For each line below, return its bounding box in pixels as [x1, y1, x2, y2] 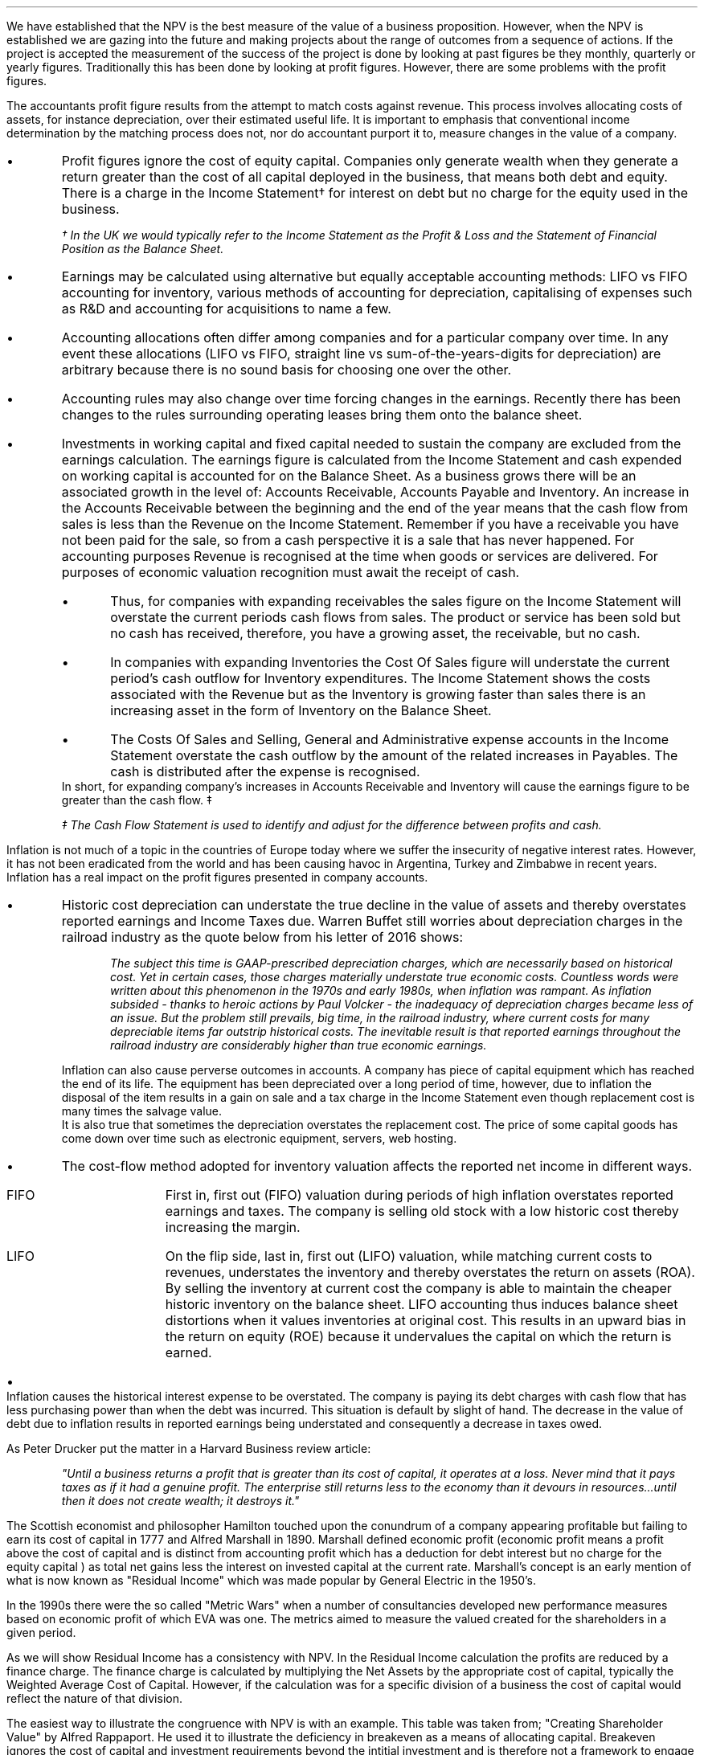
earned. [165, 1344, 212, 1360]
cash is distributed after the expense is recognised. [110, 763, 420, 779]
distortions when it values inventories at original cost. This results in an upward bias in [165, 1312, 686, 1328]
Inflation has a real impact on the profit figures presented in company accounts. [6, 870, 428, 884]
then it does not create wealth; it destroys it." [61, 1494, 300, 1507]
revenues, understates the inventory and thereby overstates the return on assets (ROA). [165, 1264, 695, 1280]
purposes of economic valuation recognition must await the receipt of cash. [61, 564, 520, 580]
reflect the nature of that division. [6, 1692, 182, 1705]
